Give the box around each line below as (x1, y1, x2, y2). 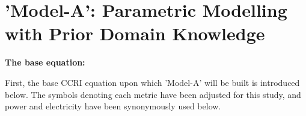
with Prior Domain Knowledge (5, 21, 265, 46)
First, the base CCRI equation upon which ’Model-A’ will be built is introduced (5, 76, 300, 88)
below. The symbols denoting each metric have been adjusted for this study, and (5, 88, 301, 100)
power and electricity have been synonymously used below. (5, 100, 221, 112)
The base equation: (5, 56, 85, 69)
